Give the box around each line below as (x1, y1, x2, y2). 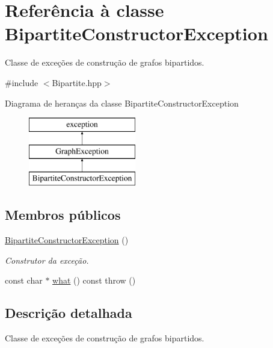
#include (5, 76, 38, 89)
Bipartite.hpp (52, 76, 102, 89)
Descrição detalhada (5, 303, 132, 322)
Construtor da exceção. (5, 253, 89, 266)
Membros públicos (5, 205, 121, 224)
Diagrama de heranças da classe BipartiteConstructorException (5, 96, 239, 109)
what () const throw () (52, 274, 136, 287)
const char (5, 274, 43, 287)
